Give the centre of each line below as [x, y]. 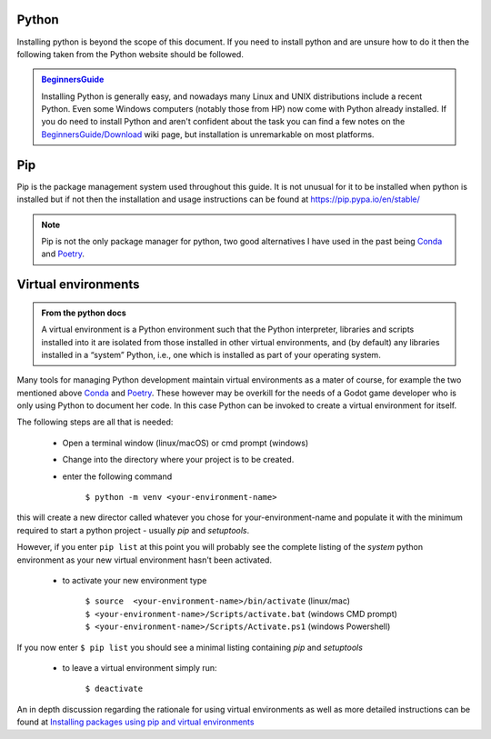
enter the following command [117, 476]
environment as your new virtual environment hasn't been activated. [145, 560]
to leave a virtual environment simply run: [140, 667]
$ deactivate [114, 689]
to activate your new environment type [135, 580]
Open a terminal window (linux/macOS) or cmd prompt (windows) [185, 443]
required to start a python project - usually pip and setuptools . [133, 530]
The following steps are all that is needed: [95, 422]
